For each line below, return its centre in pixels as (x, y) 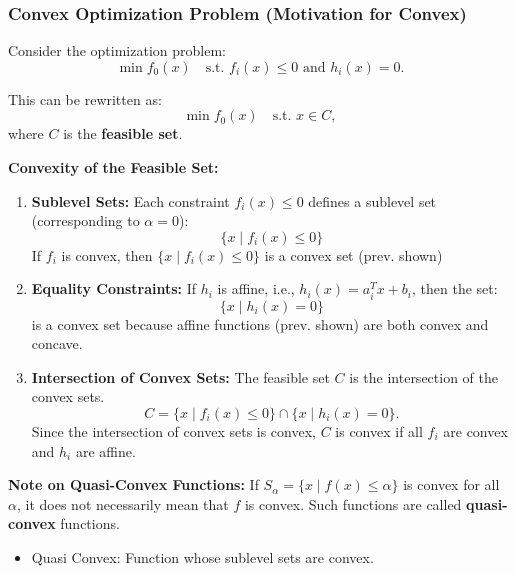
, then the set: (454, 288)
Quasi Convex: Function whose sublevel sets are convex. (202, 556)
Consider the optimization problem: (117, 50)
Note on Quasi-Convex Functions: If (133, 484)
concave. (57, 343)
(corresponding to (85, 220)
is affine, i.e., (256, 288)
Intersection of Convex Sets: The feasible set (180, 376)
